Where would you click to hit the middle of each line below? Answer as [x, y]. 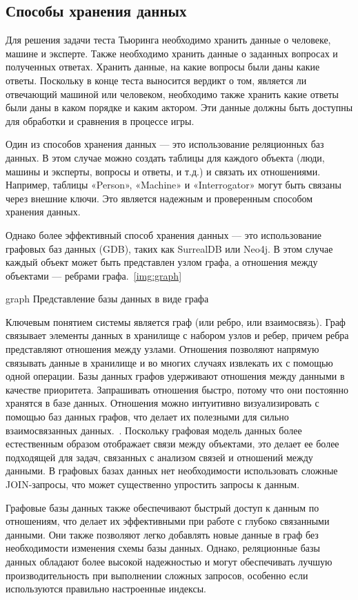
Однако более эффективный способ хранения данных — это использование [163, 234]
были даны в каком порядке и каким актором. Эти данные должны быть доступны [179, 107]
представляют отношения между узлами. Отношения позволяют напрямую [162, 349]
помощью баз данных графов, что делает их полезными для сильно [147, 417]
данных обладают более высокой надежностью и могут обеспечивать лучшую [169, 561]
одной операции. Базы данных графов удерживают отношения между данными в [175, 376]
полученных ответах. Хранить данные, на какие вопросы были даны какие [163, 67]
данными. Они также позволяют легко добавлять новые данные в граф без [162, 534]
